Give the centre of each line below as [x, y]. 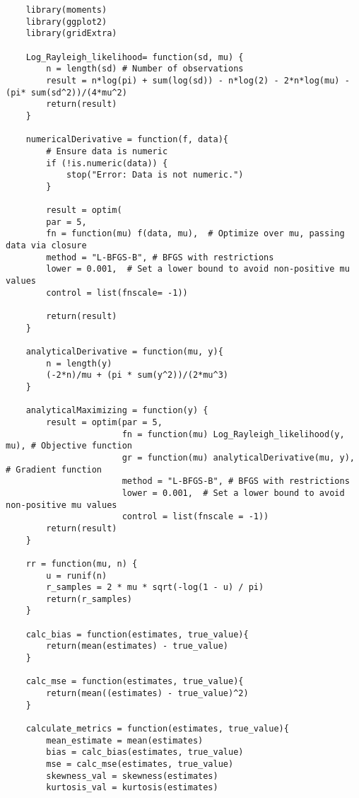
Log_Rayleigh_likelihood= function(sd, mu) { [135, 57]
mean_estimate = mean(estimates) [125, 740]
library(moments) [66, 10]
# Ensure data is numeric [107, 151]
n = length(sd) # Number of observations [145, 69]
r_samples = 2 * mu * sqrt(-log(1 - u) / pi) [155, 588]
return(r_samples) [89, 599]
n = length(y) [79, 363]
